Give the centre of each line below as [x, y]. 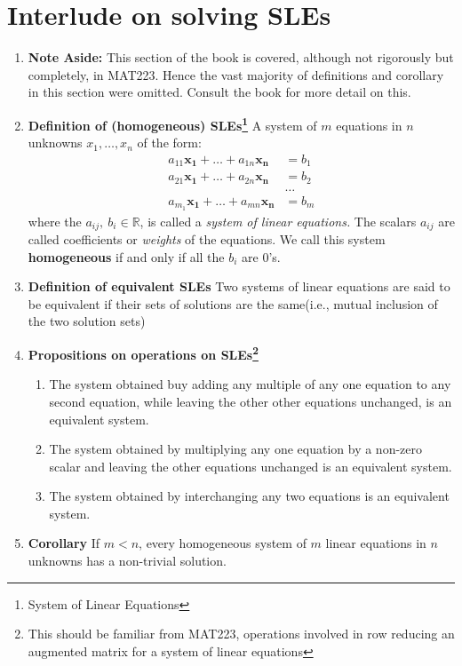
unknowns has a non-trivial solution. [127, 561]
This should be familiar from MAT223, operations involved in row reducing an [241, 634]
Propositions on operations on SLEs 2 [143, 353]
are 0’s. [261, 256]
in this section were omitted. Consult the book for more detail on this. [219, 92]
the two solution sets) [87, 321]
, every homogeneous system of [223, 543]
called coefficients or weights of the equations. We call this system [207, 239]
